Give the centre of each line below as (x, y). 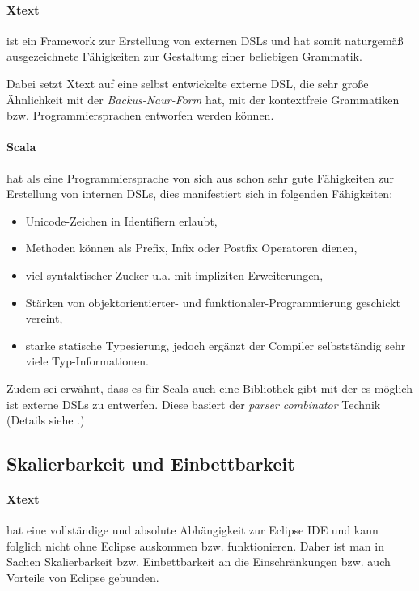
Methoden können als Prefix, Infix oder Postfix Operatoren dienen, (191, 248)
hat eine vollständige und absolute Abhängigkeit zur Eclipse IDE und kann (193, 530)
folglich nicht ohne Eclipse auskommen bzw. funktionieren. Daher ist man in (195, 545)
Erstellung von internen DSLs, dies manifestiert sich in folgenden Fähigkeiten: (200, 194)
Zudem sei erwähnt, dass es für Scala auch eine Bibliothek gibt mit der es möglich (209, 388)
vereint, (44, 318)
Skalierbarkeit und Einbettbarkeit (151, 464)
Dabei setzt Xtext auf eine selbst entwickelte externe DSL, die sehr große (188, 83)
